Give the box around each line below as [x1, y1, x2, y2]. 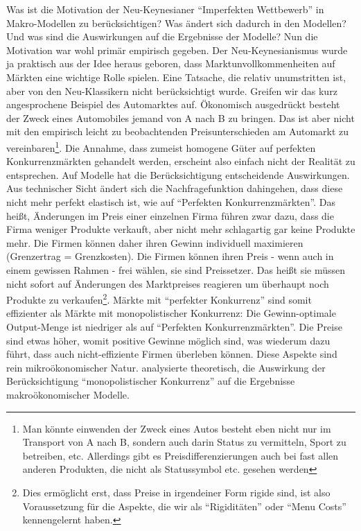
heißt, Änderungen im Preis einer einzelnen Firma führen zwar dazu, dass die [6, 208, 334, 223]
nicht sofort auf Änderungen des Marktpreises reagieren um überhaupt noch [6, 276, 329, 290]
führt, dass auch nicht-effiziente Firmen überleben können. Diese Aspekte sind [6, 347, 337, 361]
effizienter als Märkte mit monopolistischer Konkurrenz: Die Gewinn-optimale [6, 306, 336, 320]
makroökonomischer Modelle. [6, 387, 130, 401]
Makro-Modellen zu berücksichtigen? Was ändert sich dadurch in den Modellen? [6, 15, 346, 30]
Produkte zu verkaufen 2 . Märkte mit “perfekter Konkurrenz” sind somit [6, 290, 312, 306]
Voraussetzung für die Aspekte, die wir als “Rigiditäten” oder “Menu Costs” [22, 498, 346, 513]
